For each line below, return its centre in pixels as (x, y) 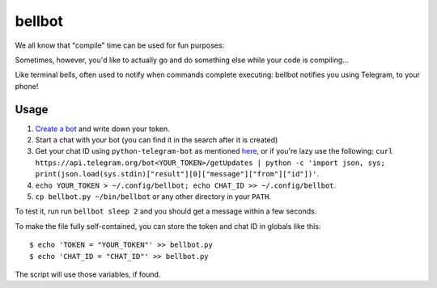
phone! (27, 86)
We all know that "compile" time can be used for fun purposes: (120, 45)
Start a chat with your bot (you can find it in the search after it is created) (157, 140)
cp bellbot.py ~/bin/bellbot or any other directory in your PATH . (153, 196)
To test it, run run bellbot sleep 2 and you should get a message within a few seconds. (166, 211)
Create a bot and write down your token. (102, 129)
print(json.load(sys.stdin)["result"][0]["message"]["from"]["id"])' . (177, 174)
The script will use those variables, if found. (88, 274)
